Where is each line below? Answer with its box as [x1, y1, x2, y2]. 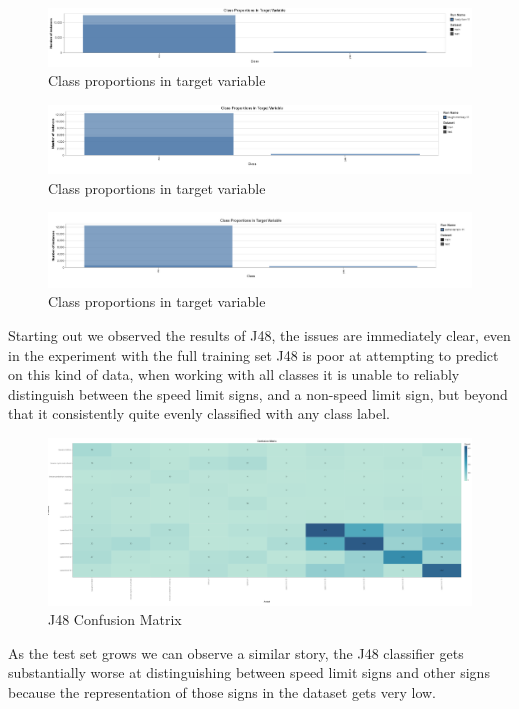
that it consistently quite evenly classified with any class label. [8, 403, 390, 424]
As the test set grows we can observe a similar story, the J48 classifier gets [8, 642, 464, 663]
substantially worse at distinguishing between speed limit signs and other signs [8, 662, 490, 683]
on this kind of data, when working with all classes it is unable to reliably [8, 364, 460, 385]
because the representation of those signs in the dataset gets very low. [8, 682, 436, 702]
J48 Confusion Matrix [48, 609, 182, 630]
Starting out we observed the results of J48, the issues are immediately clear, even [8, 324, 511, 345]
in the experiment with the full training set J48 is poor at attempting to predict [8, 344, 499, 365]
